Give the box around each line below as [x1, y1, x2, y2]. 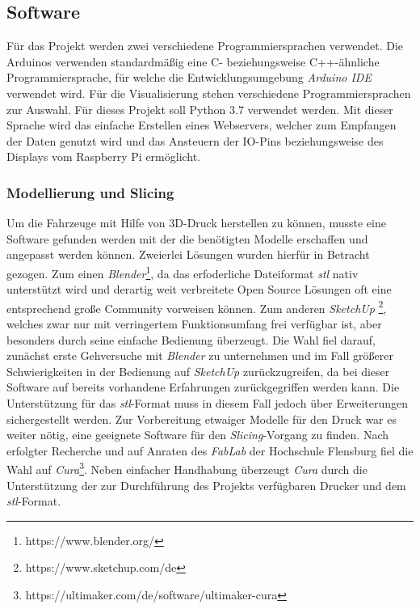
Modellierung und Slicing [6, 182, 174, 202]
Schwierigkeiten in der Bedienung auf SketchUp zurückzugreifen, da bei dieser [6, 362, 390, 379]
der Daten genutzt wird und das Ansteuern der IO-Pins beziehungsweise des [6, 132, 384, 149]
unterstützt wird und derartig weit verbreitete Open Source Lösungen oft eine [6, 281, 392, 298]
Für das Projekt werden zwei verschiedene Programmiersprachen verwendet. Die [6, 37, 404, 54]
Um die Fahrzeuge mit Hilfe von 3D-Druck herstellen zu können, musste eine [6, 214, 386, 231]
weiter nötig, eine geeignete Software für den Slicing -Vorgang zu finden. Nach [6, 426, 389, 443]
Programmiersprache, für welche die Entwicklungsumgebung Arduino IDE [6, 69, 372, 86]
